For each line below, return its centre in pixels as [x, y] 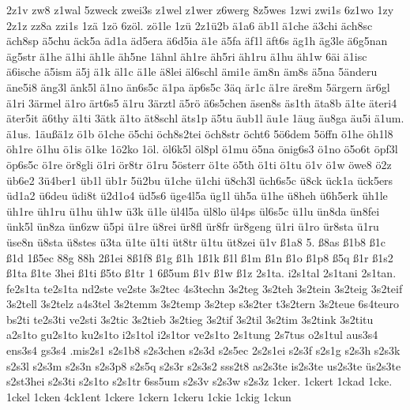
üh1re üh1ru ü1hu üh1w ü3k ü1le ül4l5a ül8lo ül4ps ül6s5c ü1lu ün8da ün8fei [193, 211]
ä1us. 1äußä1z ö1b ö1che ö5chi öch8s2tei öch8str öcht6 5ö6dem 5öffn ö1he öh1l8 [200, 133]
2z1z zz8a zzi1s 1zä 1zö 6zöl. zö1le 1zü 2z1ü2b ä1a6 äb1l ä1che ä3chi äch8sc [190, 25]
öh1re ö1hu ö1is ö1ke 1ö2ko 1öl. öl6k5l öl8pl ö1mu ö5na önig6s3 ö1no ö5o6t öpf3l [202, 149]
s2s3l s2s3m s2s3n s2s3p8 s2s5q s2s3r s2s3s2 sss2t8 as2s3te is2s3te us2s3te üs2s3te [204, 365]
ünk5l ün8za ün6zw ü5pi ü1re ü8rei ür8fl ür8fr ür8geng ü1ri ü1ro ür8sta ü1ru [193, 226]
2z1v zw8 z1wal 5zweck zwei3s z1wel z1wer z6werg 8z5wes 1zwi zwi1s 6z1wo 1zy [200, 9]
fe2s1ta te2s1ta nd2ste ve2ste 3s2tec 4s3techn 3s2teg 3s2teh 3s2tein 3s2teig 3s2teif [205, 288]
